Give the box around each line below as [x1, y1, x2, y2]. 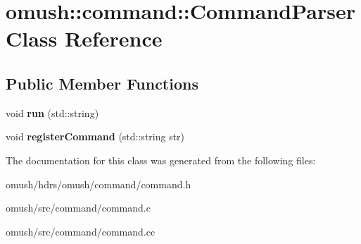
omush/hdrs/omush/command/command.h [6, 176, 191, 191]
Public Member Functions [6, 72, 198, 94]
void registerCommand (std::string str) [6, 129, 185, 144]
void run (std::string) [6, 105, 99, 120]
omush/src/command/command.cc [6, 224, 156, 238]
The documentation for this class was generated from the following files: [6, 152, 316, 167]
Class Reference [6, 24, 163, 53]
